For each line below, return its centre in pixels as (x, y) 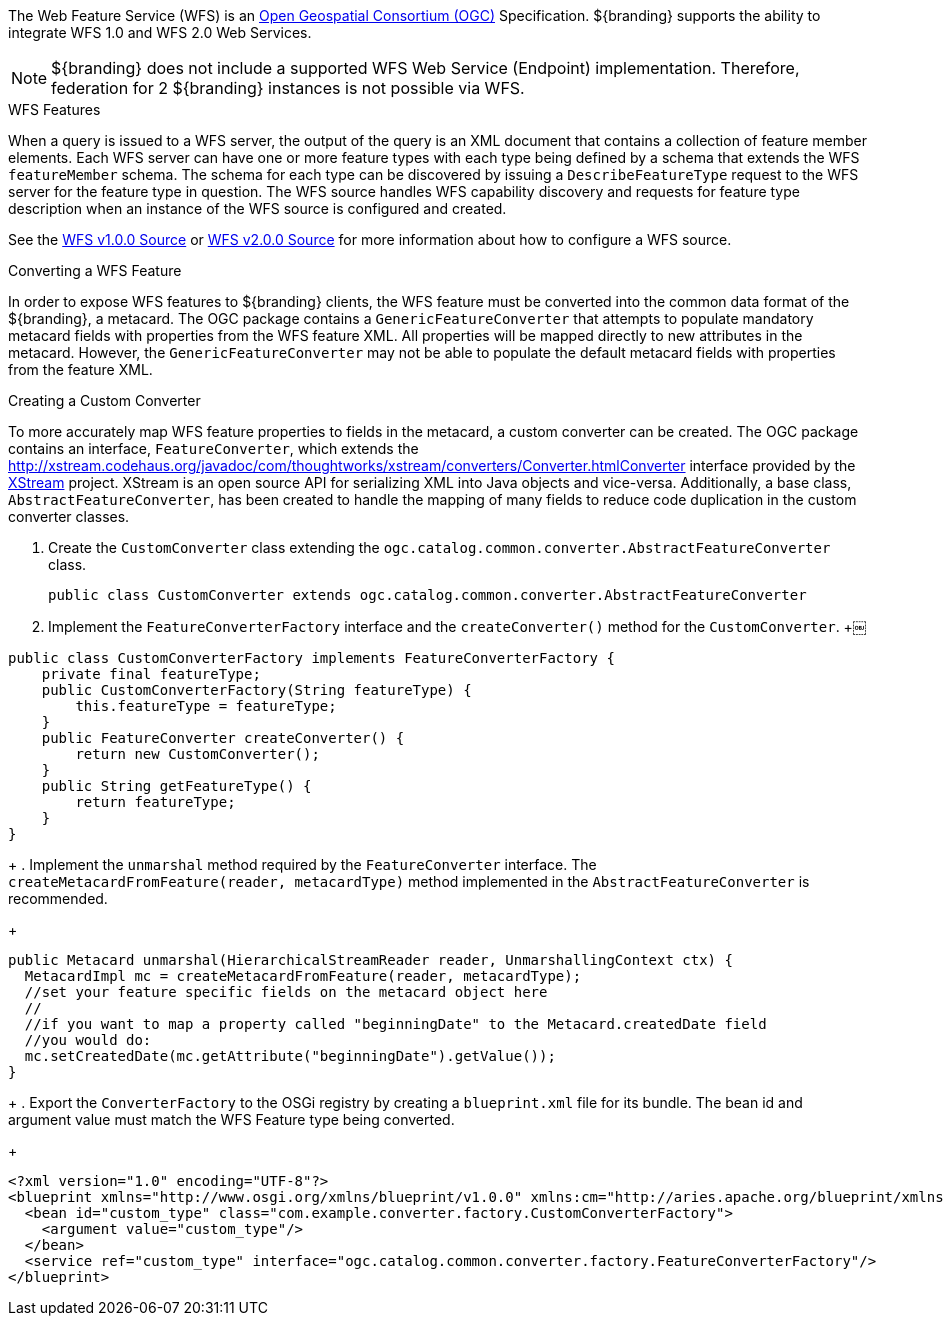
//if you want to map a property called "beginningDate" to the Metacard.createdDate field (395, 1024)
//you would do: (88, 1040)
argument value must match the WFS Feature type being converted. (231, 1119)
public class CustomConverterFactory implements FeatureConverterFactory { (311, 658)
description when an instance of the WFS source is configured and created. (257, 208)
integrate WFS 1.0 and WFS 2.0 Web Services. (160, 32)
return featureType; (155, 802)
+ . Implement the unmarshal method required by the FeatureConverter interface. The (302, 864)
